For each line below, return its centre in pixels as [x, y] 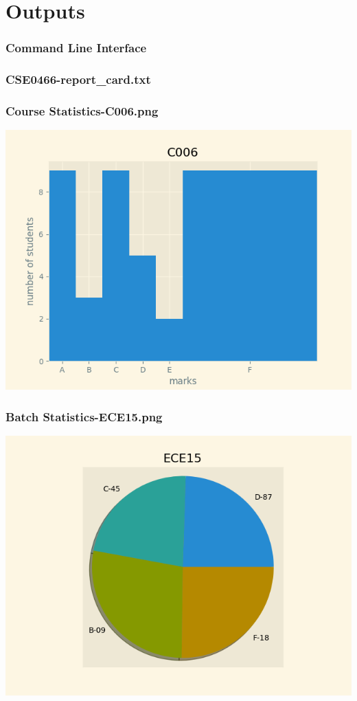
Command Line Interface [76, 48]
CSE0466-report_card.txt [78, 79]
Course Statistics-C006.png [82, 110]
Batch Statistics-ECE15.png [84, 416]
